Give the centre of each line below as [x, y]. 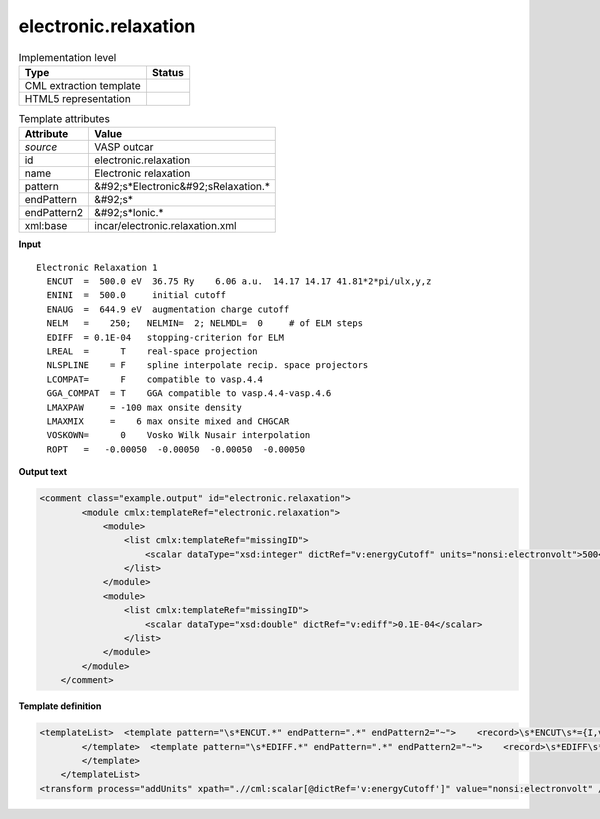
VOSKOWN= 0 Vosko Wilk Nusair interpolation [178, 435]
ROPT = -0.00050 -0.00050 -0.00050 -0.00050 [175, 449]
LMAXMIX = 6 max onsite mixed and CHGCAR [168, 421]
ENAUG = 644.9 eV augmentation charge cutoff [168, 309]
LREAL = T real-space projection [152, 351]
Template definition [60, 706]
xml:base [46, 226]
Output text [43, 472]
